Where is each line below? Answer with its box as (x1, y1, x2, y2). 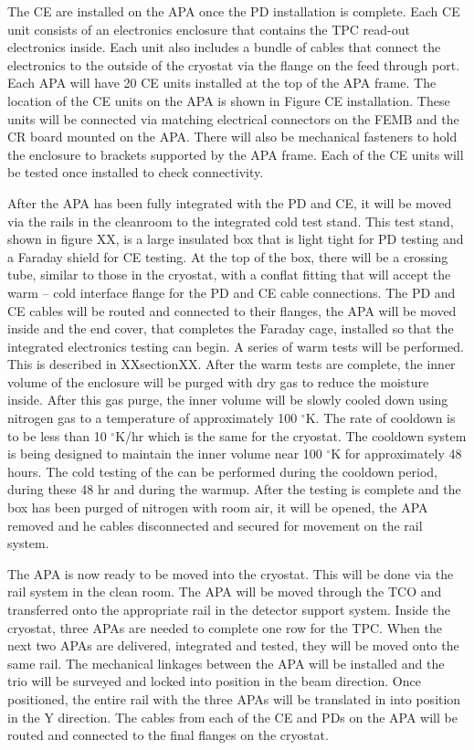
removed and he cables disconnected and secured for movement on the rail (7, 515, 423, 534)
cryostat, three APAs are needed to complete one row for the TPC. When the (7, 618, 442, 637)
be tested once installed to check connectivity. (7, 163, 264, 182)
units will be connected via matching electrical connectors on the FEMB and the (7, 109, 459, 128)
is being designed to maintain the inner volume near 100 (7, 444, 322, 463)
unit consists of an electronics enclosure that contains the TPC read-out (7, 19, 410, 38)
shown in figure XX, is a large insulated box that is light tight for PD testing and (7, 229, 464, 248)
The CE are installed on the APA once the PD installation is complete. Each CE (7, 2, 460, 20)
